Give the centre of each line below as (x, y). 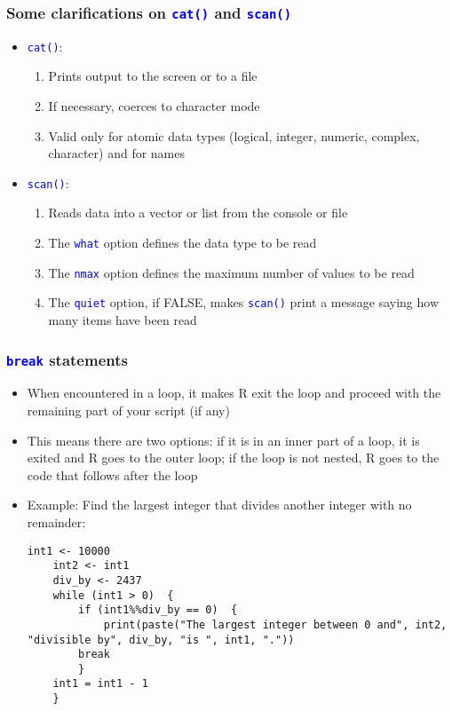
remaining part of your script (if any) (128, 410)
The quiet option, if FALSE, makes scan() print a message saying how (243, 302)
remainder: (56, 521)
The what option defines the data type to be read (182, 243)
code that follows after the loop (112, 474)
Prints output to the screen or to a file (153, 76)
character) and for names (117, 153)
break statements (67, 359)
